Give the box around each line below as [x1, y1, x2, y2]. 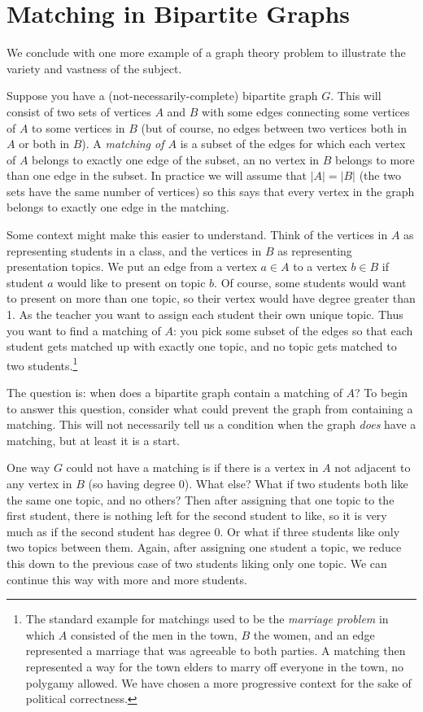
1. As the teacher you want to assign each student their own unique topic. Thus [7, 306, 403, 323]
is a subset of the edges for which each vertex [180, 135, 406, 152]
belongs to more [335, 151, 415, 168]
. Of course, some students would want [214, 273, 407, 290]
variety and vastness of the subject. [7, 59, 182, 76]
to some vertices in [32, 119, 125, 136]
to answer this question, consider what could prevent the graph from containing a [7, 400, 413, 417]
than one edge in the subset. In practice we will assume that [7, 167, 307, 184]
